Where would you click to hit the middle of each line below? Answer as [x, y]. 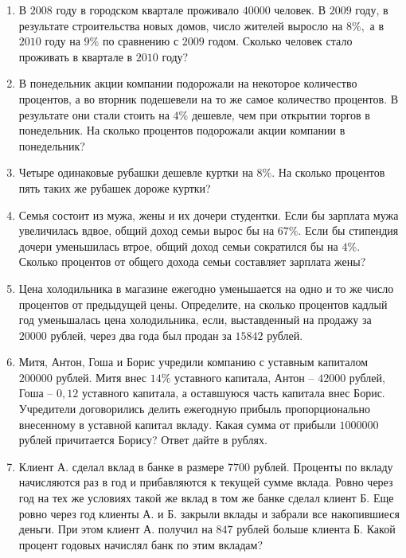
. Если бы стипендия [348, 230]
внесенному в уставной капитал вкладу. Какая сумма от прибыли [177, 424]
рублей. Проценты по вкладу [323, 466]
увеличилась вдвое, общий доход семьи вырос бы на [146, 230]
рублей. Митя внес [101, 377]
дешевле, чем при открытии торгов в [281, 114]
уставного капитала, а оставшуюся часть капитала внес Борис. [233, 393]
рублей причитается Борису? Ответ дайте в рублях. [143, 440]
